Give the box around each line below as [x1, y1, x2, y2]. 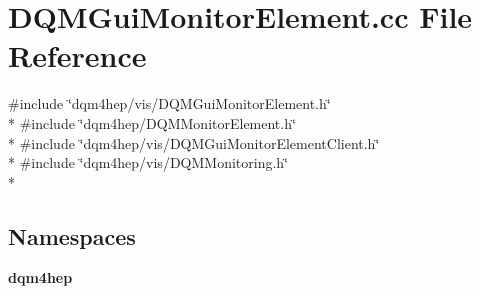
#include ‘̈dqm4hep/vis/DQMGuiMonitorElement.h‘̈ [8, 93, 331, 114]
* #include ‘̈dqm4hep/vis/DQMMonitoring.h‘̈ [8, 152, 288, 173]
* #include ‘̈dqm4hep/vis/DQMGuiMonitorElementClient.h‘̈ [8, 132, 380, 153]
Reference [8, 35, 147, 76]
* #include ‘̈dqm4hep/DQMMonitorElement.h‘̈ [8, 112, 296, 133]
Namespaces [8, 220, 136, 251]
